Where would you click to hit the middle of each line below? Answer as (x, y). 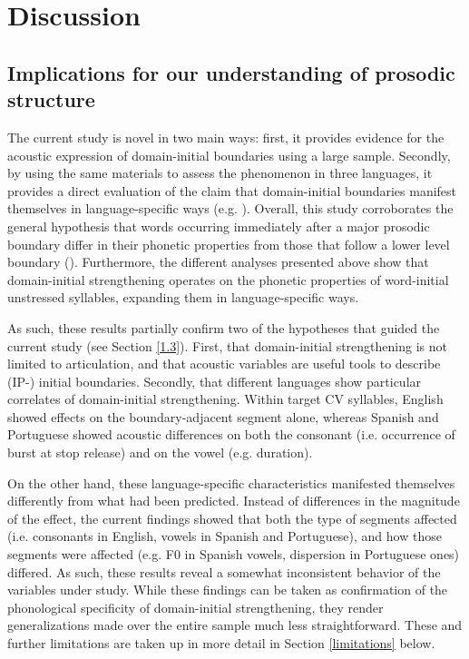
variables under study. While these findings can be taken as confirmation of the (228, 590)
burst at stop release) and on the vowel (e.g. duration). (160, 452)
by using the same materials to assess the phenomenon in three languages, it (220, 173)
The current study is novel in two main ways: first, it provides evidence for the (226, 137)
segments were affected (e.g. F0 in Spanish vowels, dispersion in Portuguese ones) (234, 554)
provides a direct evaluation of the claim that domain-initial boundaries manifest (232, 190)
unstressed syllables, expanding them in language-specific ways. (183, 297)
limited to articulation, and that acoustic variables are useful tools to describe (224, 364)
